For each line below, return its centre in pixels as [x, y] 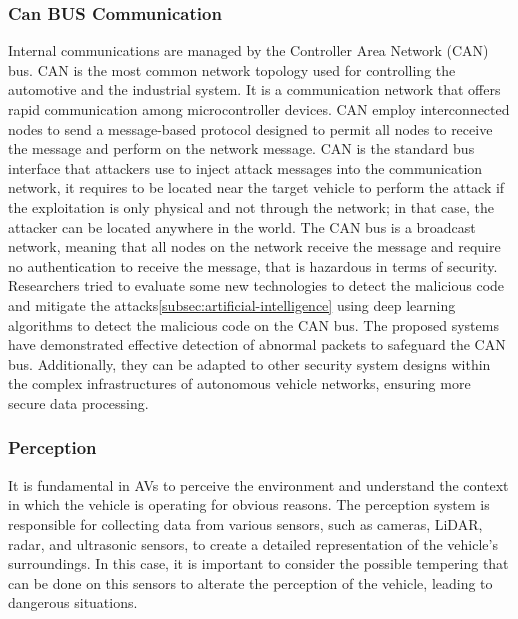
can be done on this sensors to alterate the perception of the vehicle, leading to [250, 582]
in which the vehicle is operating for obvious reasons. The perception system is [249, 504]
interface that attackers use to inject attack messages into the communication [245, 167]
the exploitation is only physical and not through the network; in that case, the [251, 206]
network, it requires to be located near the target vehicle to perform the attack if [256, 187]
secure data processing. [78, 402]
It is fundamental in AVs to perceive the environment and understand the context [258, 484]
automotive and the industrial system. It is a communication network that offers [254, 89]
